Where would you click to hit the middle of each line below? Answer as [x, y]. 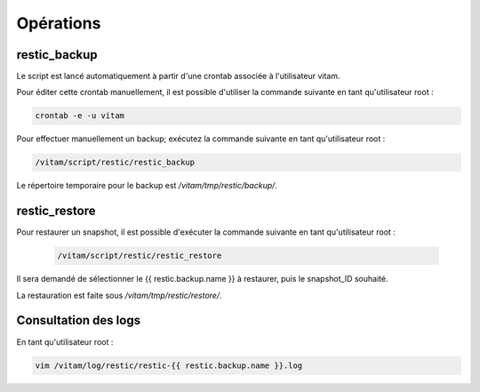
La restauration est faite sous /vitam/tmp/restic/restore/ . [119, 295]
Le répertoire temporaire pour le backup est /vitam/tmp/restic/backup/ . [147, 186]
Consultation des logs [79, 320]
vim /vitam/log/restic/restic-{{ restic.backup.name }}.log [169, 365]
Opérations [59, 23]
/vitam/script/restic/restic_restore [140, 256]
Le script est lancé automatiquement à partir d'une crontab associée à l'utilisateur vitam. [178, 76]
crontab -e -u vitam [80, 116]
